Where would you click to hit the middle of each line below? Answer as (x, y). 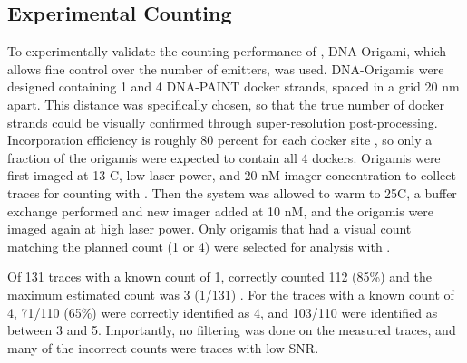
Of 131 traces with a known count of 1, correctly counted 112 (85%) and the (220, 277)
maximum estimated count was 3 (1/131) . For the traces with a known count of (231, 294)
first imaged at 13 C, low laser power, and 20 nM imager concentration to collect (232, 175)
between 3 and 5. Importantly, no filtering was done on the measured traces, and (232, 330)
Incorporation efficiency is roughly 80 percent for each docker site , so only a (220, 140)
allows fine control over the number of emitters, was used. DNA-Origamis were (226, 68)
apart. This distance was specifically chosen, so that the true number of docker (226, 104)
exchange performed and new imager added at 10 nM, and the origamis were (221, 210)
